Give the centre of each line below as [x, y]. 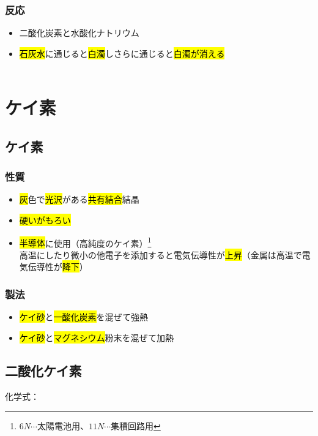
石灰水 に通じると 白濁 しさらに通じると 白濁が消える [122, 53]
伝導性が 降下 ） [58, 267]
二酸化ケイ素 [43, 370]
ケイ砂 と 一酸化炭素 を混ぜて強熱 [83, 317]
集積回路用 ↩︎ [136, 426]
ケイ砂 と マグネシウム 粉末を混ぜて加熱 [96, 337]
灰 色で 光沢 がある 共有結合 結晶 [79, 199]
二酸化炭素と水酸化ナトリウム [79, 33]
